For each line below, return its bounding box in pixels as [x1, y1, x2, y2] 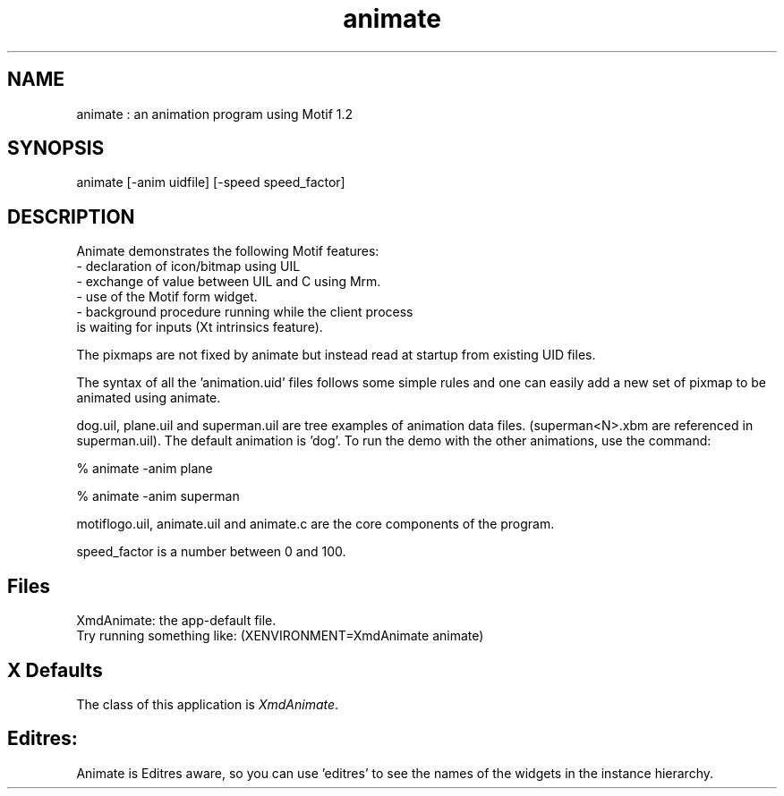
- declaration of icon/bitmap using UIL [76, 258, 301, 275]
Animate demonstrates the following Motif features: [76, 243, 379, 259]
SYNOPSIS [7, 137, 105, 160]
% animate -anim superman [76, 488, 240, 504]
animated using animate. [76, 390, 221, 406]
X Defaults [7, 658, 103, 682]
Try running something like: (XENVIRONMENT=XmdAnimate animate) [76, 628, 484, 644]
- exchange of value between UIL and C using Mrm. [76, 274, 381, 290]
